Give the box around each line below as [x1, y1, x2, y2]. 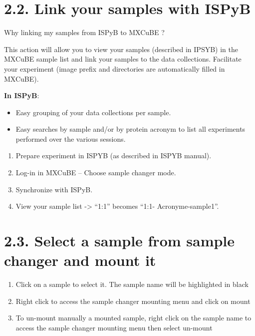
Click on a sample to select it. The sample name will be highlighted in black [15, 279, 249, 289]
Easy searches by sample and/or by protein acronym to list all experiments [15, 124, 246, 134]
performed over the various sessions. [15, 133, 126, 144]
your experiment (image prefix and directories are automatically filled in [4, 63, 225, 74]
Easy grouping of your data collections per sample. [15, 107, 171, 117]
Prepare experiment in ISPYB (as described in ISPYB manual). [15, 150, 212, 161]
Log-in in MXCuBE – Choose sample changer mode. [15, 167, 176, 178]
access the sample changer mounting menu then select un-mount [15, 322, 213, 332]
